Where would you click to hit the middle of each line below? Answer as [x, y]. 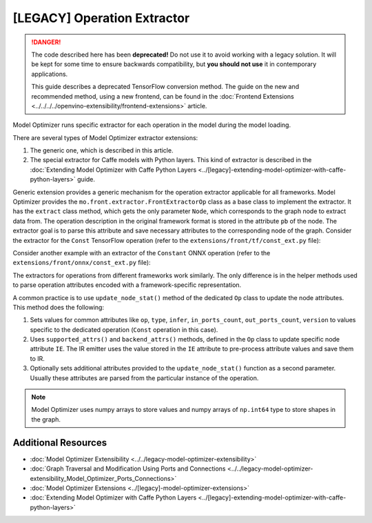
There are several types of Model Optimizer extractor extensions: [105, 137]
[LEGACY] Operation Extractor [101, 18]
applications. [50, 74]
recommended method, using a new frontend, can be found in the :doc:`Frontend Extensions [163, 96]
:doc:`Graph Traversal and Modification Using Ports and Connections [128, 468]
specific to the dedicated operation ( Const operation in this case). [124, 329]
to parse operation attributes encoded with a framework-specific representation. [127, 285]
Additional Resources [60, 443]
